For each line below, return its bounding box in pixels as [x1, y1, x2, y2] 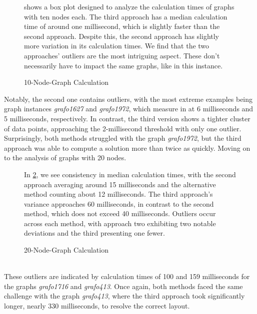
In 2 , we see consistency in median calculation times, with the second [24, 169, 236, 179]
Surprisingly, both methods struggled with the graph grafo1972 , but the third [4, 133, 241, 143]
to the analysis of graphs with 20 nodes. [4, 152, 126, 163]
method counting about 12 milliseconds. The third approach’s [24, 189, 213, 199]
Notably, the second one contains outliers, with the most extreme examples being [4, 93, 253, 104]
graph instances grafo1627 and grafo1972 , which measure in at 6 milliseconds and [4, 103, 253, 114]
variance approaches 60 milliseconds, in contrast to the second [24, 198, 214, 209]
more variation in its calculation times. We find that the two [24, 40, 209, 51]
